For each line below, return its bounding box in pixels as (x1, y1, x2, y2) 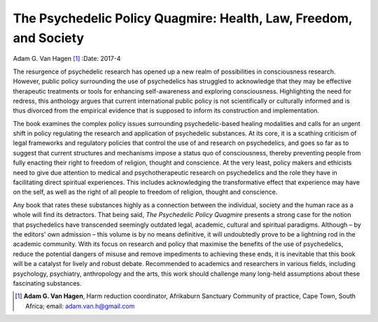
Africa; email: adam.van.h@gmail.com (25, 302, 135, 310)
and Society (13, 30, 84, 45)
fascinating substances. (13, 279, 82, 287)
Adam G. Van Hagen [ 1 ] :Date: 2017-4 (13, 55, 121, 63)
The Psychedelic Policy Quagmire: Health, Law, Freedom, (13, 10, 353, 26)
